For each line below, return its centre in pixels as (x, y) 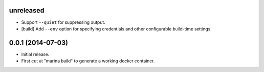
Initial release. (35, 54)
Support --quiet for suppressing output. (63, 22)
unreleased (27, 10)
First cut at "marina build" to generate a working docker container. (88, 61)
